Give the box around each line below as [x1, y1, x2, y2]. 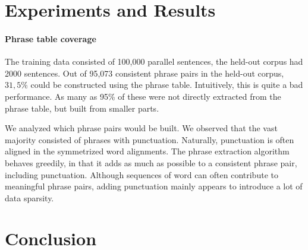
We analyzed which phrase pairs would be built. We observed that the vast [5, 122, 278, 134]
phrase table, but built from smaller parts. [5, 102, 159, 114]
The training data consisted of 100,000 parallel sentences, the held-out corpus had [5, 55, 303, 68]
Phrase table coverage [5, 32, 96, 45]
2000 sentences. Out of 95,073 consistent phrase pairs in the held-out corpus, [5, 67, 284, 79]
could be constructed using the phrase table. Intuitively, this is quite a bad [30, 78, 303, 91]
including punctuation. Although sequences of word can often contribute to [5, 168, 278, 181]
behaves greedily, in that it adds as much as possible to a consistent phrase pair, [5, 156, 297, 169]
